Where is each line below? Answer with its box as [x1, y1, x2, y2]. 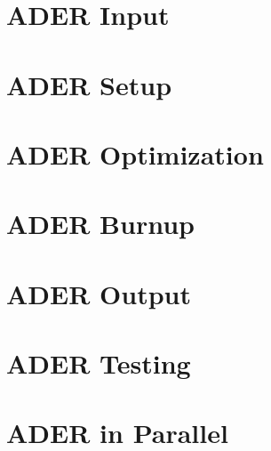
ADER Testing [6, 345, 191, 382]
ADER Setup [6, 66, 172, 102]
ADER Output [6, 275, 191, 311]
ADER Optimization [6, 135, 264, 172]
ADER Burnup [6, 205, 195, 242]
